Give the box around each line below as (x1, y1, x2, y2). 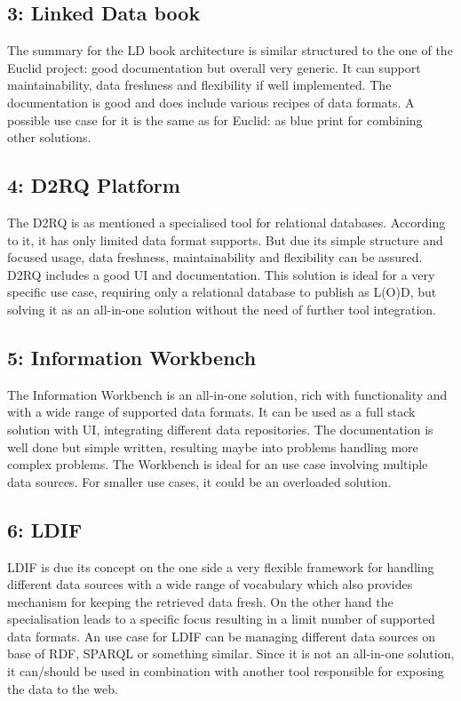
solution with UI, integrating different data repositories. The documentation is (7, 419, 433, 438)
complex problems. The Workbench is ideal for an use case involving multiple (7, 455, 428, 474)
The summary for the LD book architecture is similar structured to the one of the (7, 41, 453, 60)
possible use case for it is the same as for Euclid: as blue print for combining (7, 110, 423, 129)
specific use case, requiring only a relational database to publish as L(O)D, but (7, 283, 437, 301)
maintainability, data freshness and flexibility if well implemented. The (7, 76, 392, 94)
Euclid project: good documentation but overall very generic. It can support (7, 58, 421, 76)
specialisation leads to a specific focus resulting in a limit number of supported (7, 609, 435, 628)
